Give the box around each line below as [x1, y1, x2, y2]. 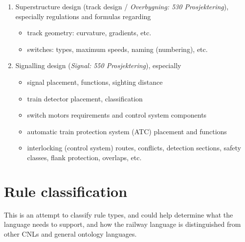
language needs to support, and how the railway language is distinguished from [4, 219, 241, 229]
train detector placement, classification [27, 93, 143, 103]
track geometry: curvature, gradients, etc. [27, 27, 152, 38]
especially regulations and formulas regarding [15, 11, 151, 21]
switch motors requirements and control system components [27, 110, 207, 120]
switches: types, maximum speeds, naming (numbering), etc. [27, 44, 208, 54]
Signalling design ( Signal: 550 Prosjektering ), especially [15, 60, 181, 71]
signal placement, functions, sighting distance [27, 76, 163, 87]
